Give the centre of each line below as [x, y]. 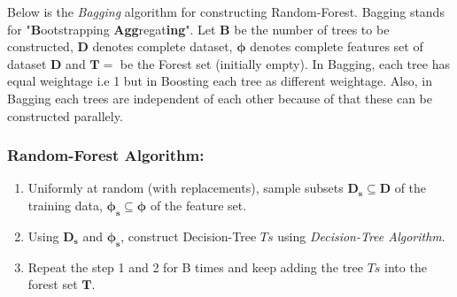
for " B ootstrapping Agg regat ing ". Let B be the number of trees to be [198, 29]
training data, [65, 205]
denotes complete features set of [337, 46]
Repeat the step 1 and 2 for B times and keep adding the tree [195, 267]
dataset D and [46, 63]
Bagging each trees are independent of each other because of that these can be [220, 98]
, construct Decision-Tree [189, 236]
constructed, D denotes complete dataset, [120, 46]
